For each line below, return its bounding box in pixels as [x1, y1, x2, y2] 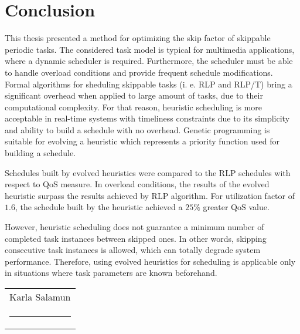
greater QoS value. [203, 201, 270, 213]
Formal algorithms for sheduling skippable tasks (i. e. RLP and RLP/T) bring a [5, 77, 292, 90]
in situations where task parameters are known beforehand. [5, 266, 217, 279]
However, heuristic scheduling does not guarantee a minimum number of [5, 221, 264, 233]
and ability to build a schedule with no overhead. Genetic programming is [5, 123, 270, 136]
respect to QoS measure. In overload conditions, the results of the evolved [5, 178, 270, 190]
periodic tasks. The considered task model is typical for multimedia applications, [5, 43, 295, 55]
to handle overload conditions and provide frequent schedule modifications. [5, 66, 273, 78]
